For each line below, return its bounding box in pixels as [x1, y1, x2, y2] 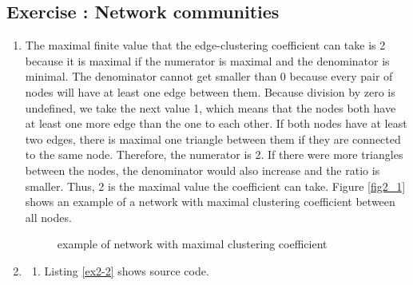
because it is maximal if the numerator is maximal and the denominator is [25, 52, 390, 69]
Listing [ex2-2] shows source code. [44, 262, 209, 279]
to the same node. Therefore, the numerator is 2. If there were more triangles [25, 146, 403, 163]
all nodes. [25, 208, 72, 225]
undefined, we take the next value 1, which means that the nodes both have [25, 99, 396, 116]
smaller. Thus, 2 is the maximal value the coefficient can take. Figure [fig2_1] [25, 177, 406, 194]
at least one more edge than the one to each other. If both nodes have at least [25, 115, 407, 132]
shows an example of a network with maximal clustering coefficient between [25, 193, 395, 210]
